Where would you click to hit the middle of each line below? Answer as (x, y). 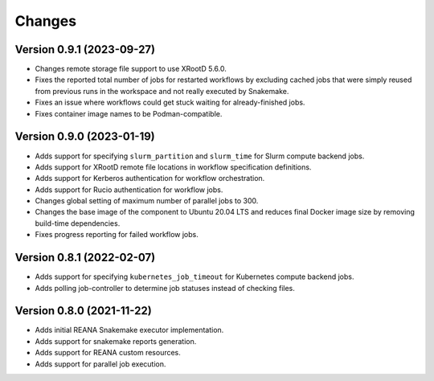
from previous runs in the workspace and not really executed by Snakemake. (162, 91)
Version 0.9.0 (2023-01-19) (85, 137)
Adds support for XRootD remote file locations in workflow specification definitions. (173, 167)
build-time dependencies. (78, 223)
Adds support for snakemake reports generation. (116, 341)
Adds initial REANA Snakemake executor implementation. (129, 330)
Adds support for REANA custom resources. (108, 353)
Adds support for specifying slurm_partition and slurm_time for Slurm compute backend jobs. (200, 156)
